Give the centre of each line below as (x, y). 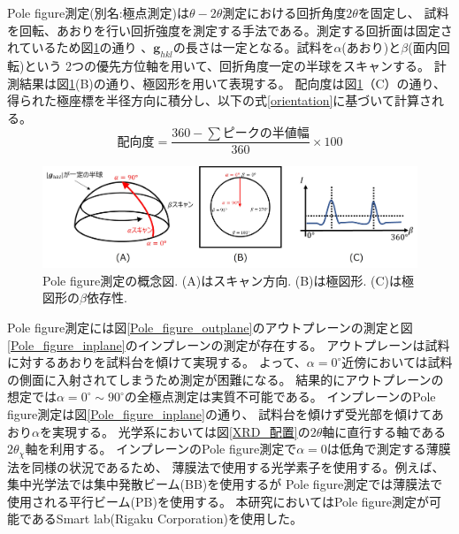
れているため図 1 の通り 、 (80, 47)
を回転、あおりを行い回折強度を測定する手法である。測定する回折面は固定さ (230, 30)
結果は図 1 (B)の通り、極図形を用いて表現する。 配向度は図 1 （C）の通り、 (233, 83)
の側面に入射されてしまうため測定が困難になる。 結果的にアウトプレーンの (226, 379)
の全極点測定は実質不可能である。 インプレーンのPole (280, 397)
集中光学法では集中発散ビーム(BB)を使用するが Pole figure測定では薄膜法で (225, 484)
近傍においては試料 (397, 362)
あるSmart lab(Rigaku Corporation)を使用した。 (167, 519)
